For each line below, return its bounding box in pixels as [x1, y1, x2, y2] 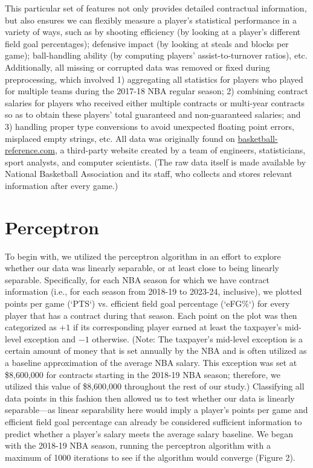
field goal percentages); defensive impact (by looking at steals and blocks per [5, 37, 289, 50]
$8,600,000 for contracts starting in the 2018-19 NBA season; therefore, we [5, 368, 281, 380]
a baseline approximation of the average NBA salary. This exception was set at [5, 356, 297, 368]
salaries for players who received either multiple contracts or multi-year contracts [5, 96, 305, 109]
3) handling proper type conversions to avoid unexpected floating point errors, [5, 120, 294, 132]
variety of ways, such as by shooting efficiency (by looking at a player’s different [5, 25, 301, 38]
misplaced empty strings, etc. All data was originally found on [5, 132, 235, 144]
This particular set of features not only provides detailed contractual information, [5, 2, 307, 14]
